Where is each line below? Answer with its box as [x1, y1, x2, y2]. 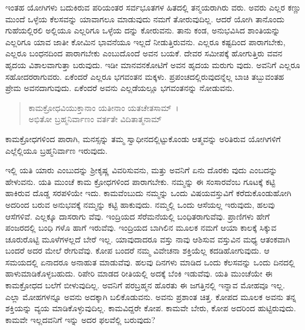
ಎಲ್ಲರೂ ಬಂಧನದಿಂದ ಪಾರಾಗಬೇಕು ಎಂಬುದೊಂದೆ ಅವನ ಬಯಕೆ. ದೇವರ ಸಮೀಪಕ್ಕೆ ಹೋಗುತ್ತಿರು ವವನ [5, 47, 283, 59]
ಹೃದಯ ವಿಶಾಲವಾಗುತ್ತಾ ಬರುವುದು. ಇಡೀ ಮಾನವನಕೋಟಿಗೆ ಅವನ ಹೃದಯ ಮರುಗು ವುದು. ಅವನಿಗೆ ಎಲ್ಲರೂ [5, 58, 300, 70]
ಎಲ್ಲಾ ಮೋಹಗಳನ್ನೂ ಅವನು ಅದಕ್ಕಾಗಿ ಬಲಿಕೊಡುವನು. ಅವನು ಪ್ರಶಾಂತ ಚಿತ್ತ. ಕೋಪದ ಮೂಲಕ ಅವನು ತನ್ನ [5, 290, 296, 302]
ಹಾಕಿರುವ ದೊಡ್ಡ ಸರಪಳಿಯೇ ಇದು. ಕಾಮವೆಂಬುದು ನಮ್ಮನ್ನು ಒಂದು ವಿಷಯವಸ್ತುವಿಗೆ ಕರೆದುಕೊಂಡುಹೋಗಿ [5, 187, 291, 199]
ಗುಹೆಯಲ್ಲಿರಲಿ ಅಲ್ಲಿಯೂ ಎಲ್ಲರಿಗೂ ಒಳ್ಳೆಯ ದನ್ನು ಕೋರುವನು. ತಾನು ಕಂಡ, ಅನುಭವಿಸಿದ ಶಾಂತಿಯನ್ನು [5, 24, 280, 36]
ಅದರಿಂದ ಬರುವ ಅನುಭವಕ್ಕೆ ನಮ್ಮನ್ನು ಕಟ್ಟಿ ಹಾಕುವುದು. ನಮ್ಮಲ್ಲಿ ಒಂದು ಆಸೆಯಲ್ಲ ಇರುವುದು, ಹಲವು [5, 198, 275, 210]
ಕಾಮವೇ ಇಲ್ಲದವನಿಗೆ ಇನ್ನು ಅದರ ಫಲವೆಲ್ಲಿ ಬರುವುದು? [5, 313, 156, 325]
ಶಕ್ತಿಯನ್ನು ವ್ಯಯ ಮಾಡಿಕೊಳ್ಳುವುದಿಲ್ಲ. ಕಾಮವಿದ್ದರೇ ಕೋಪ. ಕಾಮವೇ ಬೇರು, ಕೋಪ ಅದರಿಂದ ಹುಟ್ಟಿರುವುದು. [5, 302, 296, 314]
